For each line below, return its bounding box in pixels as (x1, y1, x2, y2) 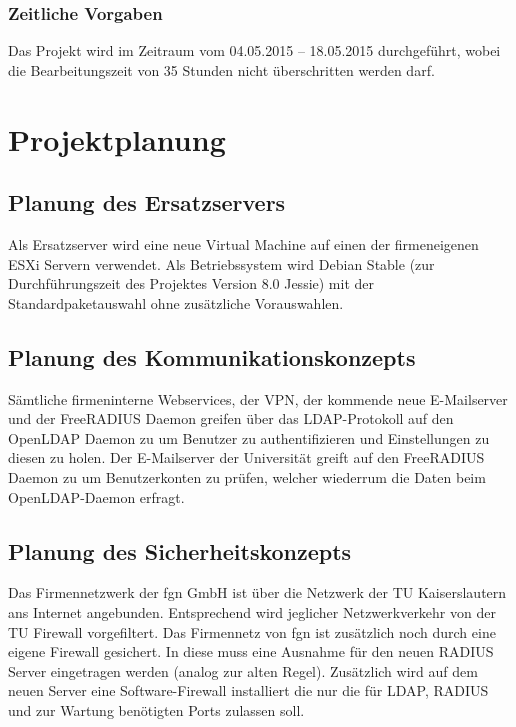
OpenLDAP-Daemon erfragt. (8, 486, 185, 507)
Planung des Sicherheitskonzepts (8, 535, 352, 566)
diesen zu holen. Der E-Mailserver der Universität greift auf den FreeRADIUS (8, 447, 485, 468)
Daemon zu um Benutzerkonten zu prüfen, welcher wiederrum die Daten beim (8, 466, 486, 487)
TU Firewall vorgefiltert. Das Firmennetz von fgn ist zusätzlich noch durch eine (8, 621, 496, 642)
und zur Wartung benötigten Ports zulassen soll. (8, 699, 305, 720)
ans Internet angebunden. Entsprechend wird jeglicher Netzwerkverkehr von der (8, 601, 496, 622)
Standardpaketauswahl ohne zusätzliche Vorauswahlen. (8, 292, 344, 313)
